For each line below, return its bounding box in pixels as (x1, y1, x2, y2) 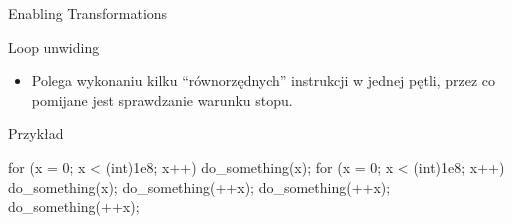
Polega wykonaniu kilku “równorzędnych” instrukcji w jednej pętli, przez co (31, 70, 496, 91)
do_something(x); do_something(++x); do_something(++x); (8, 176, 391, 197)
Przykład (8, 123, 64, 144)
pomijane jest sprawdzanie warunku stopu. (31, 89, 293, 110)
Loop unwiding (8, 36, 100, 57)
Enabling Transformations (8, 3, 168, 23)
